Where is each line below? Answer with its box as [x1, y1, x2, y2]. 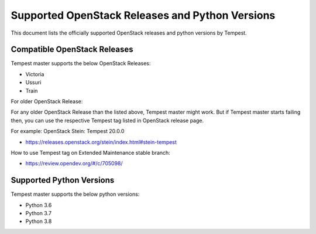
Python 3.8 [25, 218, 52, 225]
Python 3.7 [25, 210, 52, 217]
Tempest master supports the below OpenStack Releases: [11, 60, 151, 67]
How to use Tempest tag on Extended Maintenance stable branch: [11, 149, 171, 156]
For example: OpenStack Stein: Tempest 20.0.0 [11, 128, 125, 135]
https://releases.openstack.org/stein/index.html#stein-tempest [25, 138, 177, 145]
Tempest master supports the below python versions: [11, 191, 140, 198]
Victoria [25, 70, 44, 77]
